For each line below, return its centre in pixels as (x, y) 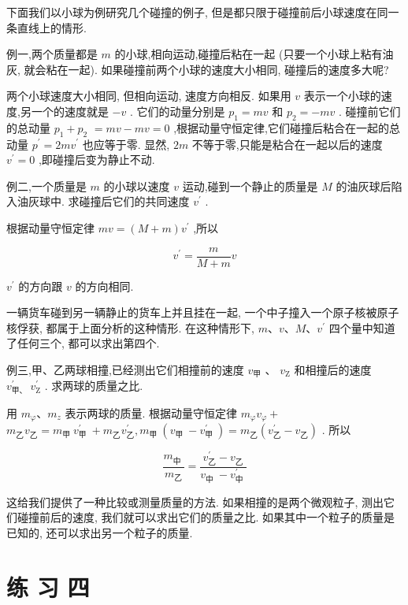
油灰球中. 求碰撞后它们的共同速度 (103, 201)
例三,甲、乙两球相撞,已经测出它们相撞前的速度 (125, 369)
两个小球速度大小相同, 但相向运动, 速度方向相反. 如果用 (149, 96)
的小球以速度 (137, 186)
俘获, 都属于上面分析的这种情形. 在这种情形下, (135, 327)
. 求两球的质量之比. (94, 386)
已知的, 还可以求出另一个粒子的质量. (100, 532)
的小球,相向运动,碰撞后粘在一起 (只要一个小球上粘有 (249, 54)
